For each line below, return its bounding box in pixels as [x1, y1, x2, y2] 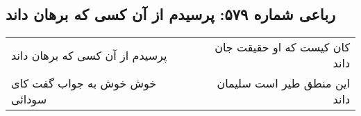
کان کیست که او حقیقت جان [215, 39, 350, 56]
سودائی [11, 91, 47, 108]
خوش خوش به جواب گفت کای [11, 75, 157, 92]
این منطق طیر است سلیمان [217, 75, 350, 92]
